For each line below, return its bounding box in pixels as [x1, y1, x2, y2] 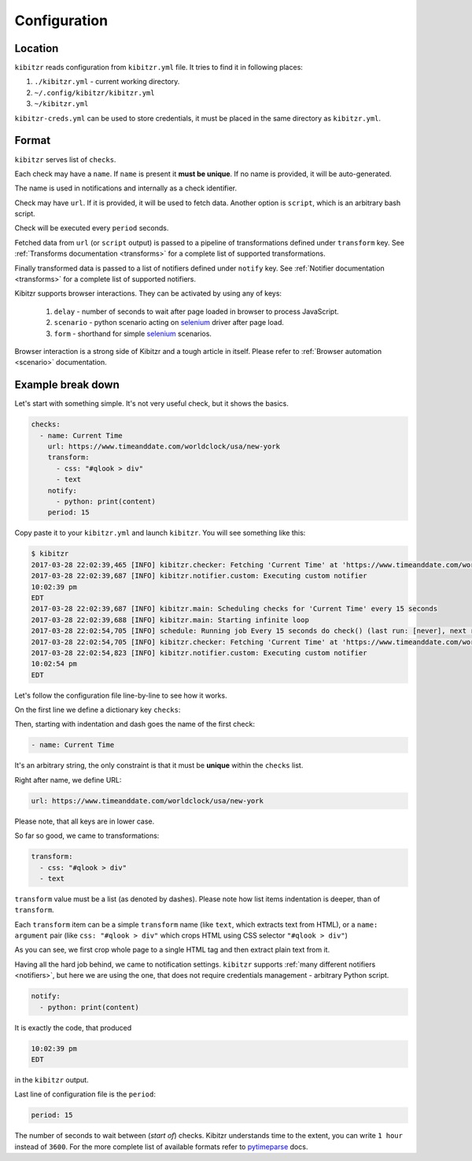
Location [14, 42, 59, 55]
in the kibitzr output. [14, 1074, 90, 1085]
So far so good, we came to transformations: [14, 831, 160, 841]
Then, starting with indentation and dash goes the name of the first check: [14, 720, 256, 729]
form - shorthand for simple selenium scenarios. [53, 329, 212, 338]
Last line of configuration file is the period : [14, 1089, 157, 1099]
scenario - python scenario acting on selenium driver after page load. [53, 318, 285, 327]
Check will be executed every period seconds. [14, 223, 169, 233]
